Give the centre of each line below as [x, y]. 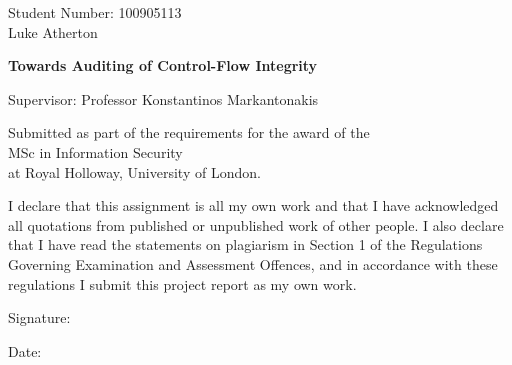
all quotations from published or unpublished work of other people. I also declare [256, 224]
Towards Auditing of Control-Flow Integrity [163, 65]
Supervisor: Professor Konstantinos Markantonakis [163, 98]
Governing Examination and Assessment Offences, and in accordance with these [253, 263]
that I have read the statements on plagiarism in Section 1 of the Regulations [245, 244]
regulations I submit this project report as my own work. [182, 283]
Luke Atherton [53, 31]
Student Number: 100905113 [95, 12]
